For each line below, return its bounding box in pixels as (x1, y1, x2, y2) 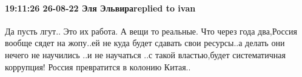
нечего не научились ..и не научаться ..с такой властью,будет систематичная (5, 48, 286, 61)
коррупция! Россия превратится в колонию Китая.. (5, 60, 191, 73)
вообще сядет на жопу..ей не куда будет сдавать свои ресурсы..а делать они (5, 36, 285, 49)
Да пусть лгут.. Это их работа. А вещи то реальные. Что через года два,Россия (5, 24, 297, 37)
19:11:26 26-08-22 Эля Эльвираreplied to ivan (5, 1, 196, 14)
